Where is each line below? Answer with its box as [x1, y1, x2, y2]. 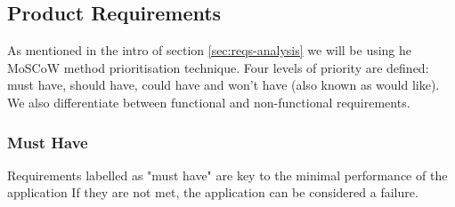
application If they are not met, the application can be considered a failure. [7, 183, 418, 202]
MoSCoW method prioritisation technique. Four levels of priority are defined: [7, 58, 429, 76]
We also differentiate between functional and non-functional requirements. [7, 92, 410, 111]
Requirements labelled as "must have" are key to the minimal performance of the [7, 165, 448, 184]
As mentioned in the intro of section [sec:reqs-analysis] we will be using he [7, 41, 412, 60]
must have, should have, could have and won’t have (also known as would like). [7, 76, 440, 94]
